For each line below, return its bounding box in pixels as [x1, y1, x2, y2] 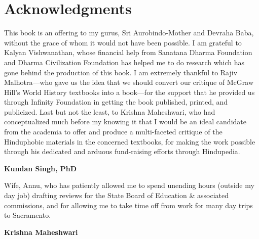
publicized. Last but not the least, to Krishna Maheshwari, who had [4, 106, 215, 117]
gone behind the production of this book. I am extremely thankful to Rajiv [4, 67, 238, 77]
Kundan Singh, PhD [4, 163, 77, 173]
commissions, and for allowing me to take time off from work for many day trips [4, 200, 253, 210]
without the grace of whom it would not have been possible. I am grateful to [4, 37, 242, 47]
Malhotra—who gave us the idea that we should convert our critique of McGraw [4, 77, 253, 87]
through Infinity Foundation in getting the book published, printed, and [4, 97, 228, 107]
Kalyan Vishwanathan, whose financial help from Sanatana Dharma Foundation [4, 47, 252, 58]
